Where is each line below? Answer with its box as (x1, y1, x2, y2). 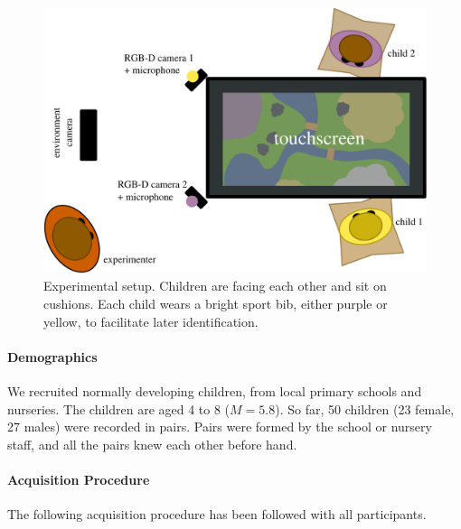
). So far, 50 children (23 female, (275, 399, 455, 418)
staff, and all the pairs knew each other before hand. (7, 434, 297, 453)
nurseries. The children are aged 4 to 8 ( (7, 399, 230, 418)
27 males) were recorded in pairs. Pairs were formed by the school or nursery (7, 417, 432, 436)
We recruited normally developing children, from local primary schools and (7, 381, 422, 400)
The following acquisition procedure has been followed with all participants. (7, 505, 427, 524)
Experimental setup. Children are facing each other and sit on (43, 276, 387, 295)
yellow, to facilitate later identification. (43, 311, 259, 330)
